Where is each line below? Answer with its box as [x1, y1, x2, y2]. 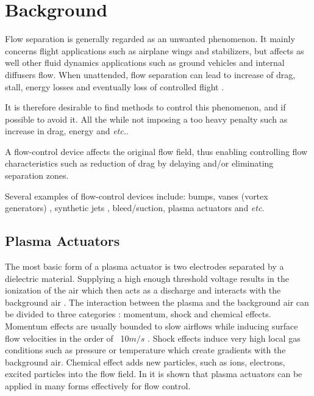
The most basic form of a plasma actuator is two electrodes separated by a [5, 260, 284, 273]
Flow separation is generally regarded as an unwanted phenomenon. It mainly [5, 32, 295, 45]
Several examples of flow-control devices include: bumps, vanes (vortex [5, 189, 268, 202]
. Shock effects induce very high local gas [148, 331, 301, 344]
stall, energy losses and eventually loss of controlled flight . [5, 80, 224, 93]
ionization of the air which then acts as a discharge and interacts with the [5, 284, 281, 297]
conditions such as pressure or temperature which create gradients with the [5, 344, 286, 356]
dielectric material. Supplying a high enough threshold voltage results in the [5, 272, 289, 284]
